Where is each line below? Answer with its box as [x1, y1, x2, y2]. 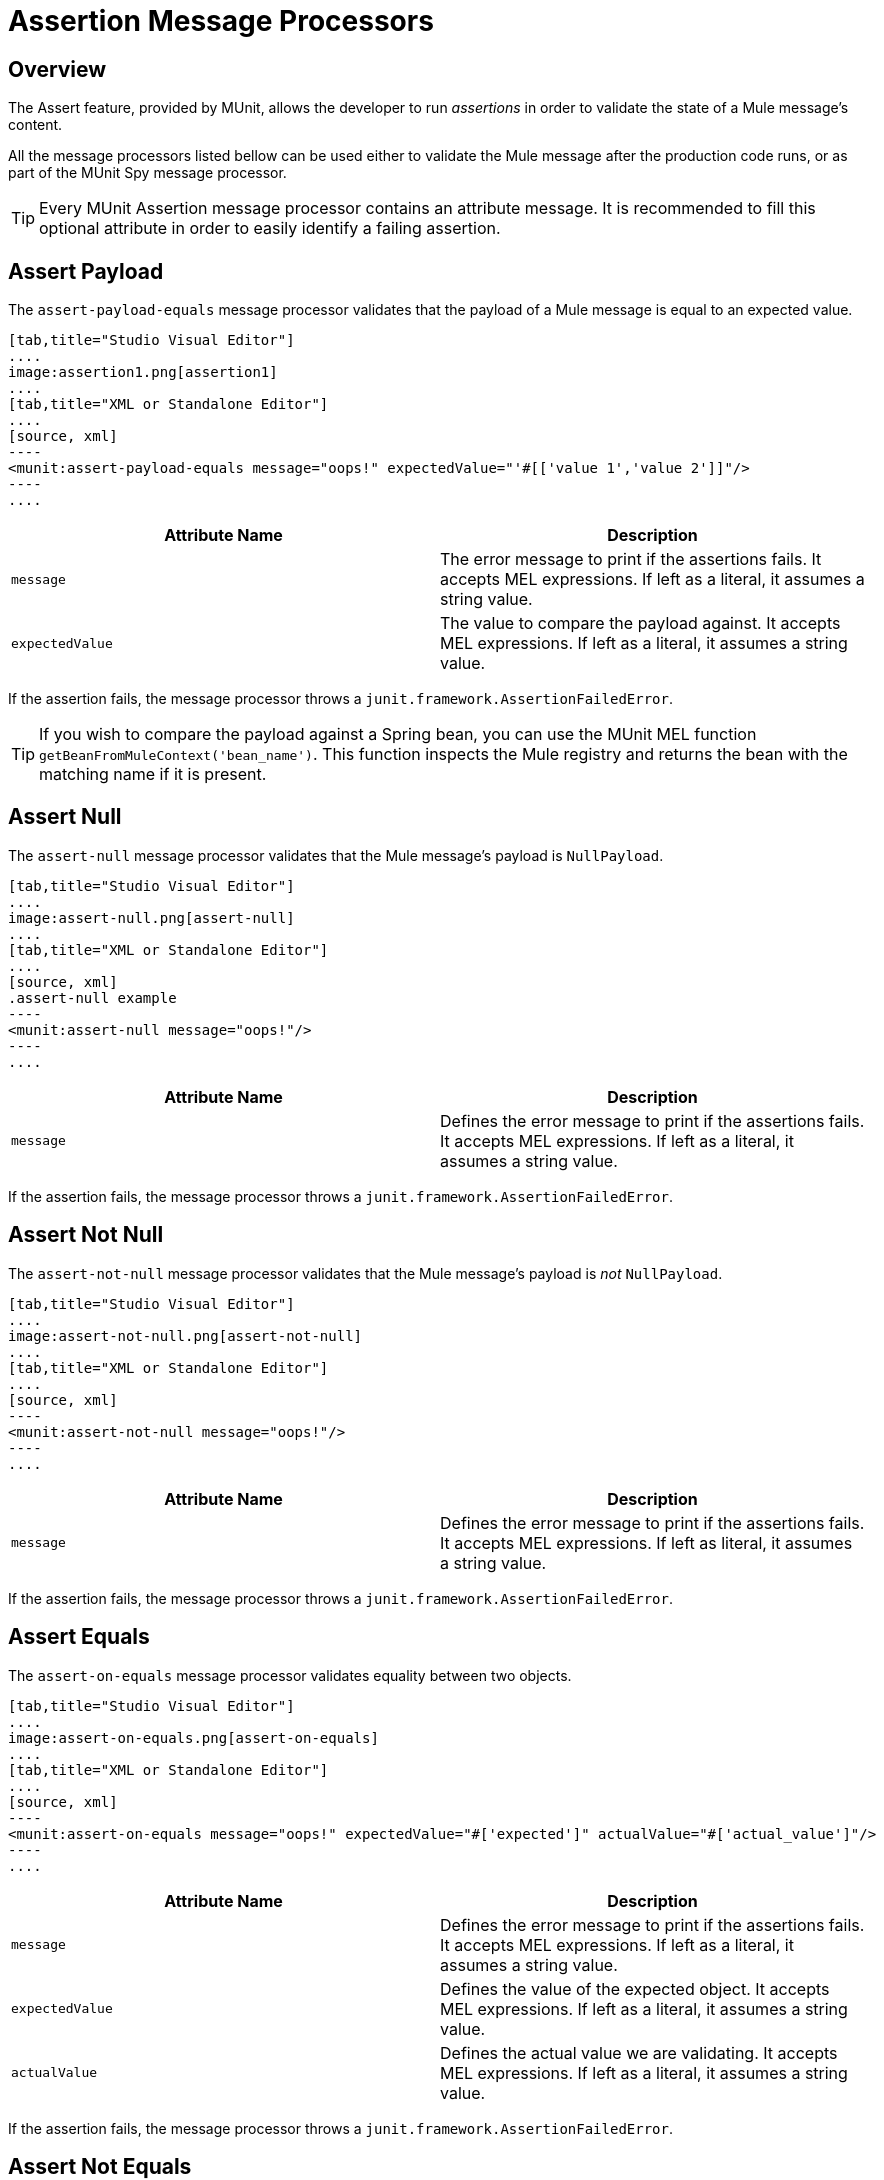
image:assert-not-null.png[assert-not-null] [8, 1327, 363, 1344]
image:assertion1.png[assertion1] [8, 364, 278, 381]
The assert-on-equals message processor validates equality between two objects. [8, 1666, 572, 1684]
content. [8, 116, 63, 134]
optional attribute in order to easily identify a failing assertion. [39, 218, 501, 239]
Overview [8, 56, 107, 82]
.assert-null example [8, 989, 177, 1006]
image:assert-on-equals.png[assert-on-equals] [8, 1729, 379, 1746]
